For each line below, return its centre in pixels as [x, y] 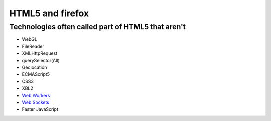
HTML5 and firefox [49, 13]
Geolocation [34, 67]
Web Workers [36, 95]
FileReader [33, 46]
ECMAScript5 [36, 74]
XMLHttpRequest [40, 53]
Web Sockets [36, 102]
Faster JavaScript [40, 109]
